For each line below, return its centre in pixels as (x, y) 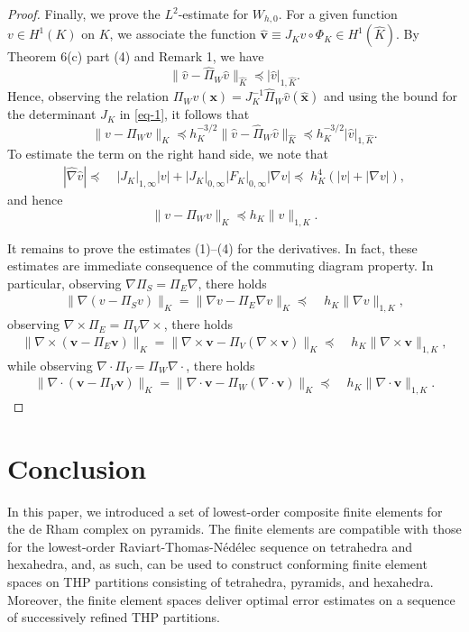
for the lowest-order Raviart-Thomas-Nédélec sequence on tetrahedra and (210, 546)
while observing (50, 365)
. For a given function (338, 14)
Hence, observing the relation (88, 96)
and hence (35, 200)
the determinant (52, 114)
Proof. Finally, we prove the (84, 14)
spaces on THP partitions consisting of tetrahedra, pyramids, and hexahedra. (221, 582)
